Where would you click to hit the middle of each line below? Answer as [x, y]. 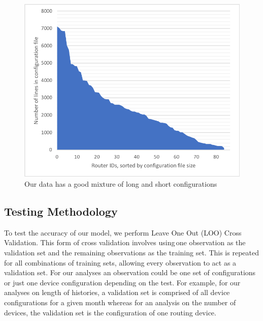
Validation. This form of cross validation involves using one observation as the [125, 242]
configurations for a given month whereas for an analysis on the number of [120, 302]
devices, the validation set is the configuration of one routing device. [110, 312]
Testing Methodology [61, 211]
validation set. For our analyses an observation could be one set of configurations [130, 272]
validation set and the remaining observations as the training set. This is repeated [131, 252]
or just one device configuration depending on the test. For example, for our [122, 282]
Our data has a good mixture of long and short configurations [121, 184]
